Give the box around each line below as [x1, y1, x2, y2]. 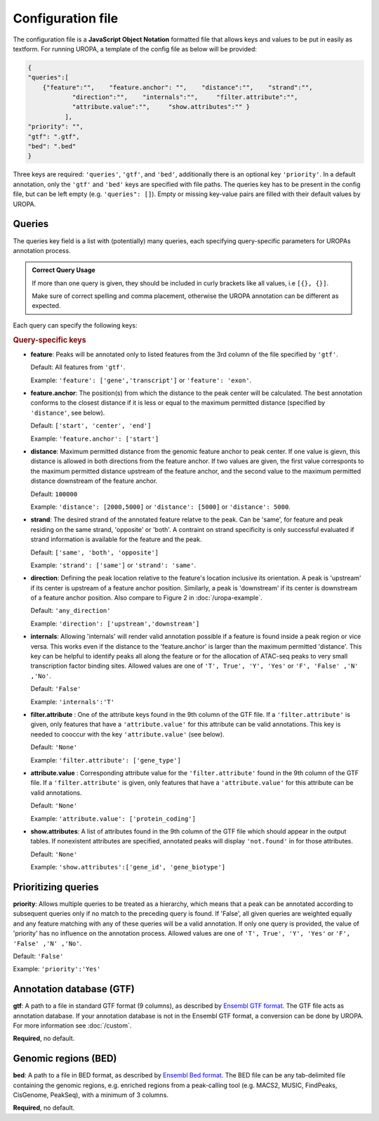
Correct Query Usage [32, 266, 96, 274]
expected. [32, 302, 61, 310]
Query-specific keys [13, 335, 87, 344]
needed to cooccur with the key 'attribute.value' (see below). [30, 730, 225, 738]
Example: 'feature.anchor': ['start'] [30, 434, 159, 443]
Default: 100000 [30, 489, 78, 498]
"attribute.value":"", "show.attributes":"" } [72, 103, 251, 111]
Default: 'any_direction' [30, 607, 111, 615]
